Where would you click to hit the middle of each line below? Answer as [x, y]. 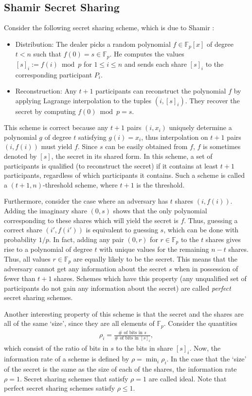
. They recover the [212, 100]
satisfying [92, 137]
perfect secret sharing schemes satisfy [60, 388]
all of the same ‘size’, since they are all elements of [79, 323]
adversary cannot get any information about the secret [85, 269]
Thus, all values [27, 258]
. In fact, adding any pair [86, 239]
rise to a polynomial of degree [48, 249]
